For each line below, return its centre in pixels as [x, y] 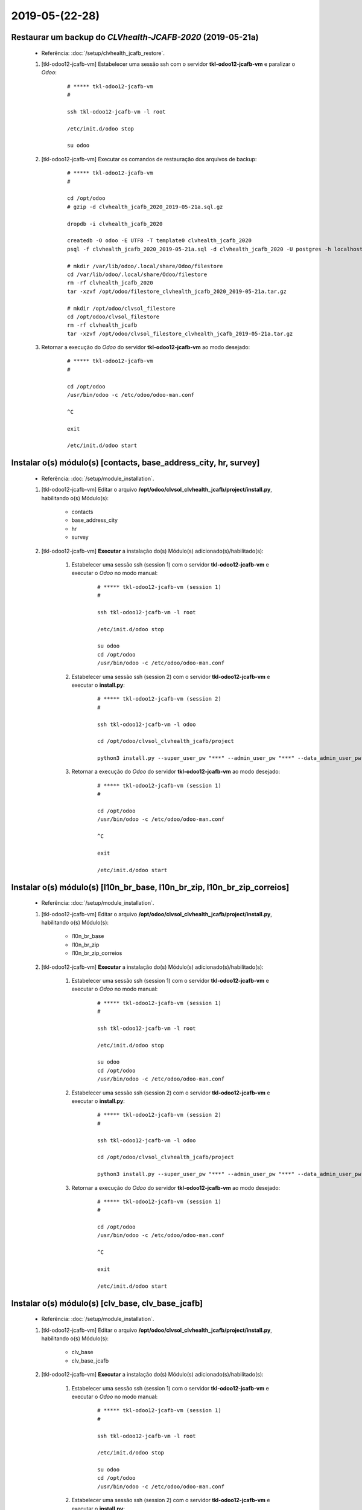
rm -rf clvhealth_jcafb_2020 [110, 283]
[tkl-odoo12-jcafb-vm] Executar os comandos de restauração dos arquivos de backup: [149, 159]
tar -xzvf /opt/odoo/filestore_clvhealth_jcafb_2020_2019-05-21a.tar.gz [177, 291]
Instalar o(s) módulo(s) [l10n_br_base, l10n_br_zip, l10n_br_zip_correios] [150, 887]
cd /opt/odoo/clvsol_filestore [113, 316]
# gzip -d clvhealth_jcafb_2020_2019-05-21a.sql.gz [145, 207]
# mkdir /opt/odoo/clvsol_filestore [121, 308]
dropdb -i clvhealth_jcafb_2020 [115, 224]
